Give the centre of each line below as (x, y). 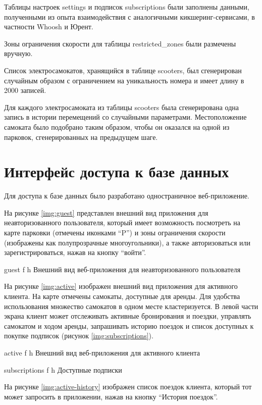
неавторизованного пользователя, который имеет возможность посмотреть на (122, 222)
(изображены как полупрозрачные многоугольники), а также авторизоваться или (127, 242)
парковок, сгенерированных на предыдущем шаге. (81, 137)
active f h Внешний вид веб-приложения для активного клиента (102, 352)
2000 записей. (25, 90)
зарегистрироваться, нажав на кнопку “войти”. (75, 252)
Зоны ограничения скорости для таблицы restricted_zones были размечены (120, 43)
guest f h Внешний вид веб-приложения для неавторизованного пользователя (122, 269)
